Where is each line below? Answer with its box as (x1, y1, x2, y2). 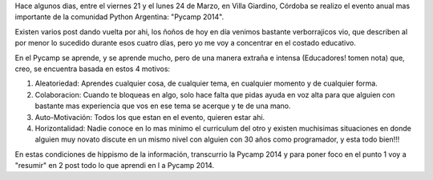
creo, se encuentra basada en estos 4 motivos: (14, 64, 171, 74)
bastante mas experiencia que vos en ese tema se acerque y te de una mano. (34, 101, 292, 111)
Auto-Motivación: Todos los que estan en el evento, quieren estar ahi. (34, 112, 265, 122)
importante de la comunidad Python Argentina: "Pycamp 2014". (14, 12, 225, 22)
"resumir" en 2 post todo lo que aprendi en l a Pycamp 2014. (14, 161, 215, 170)
